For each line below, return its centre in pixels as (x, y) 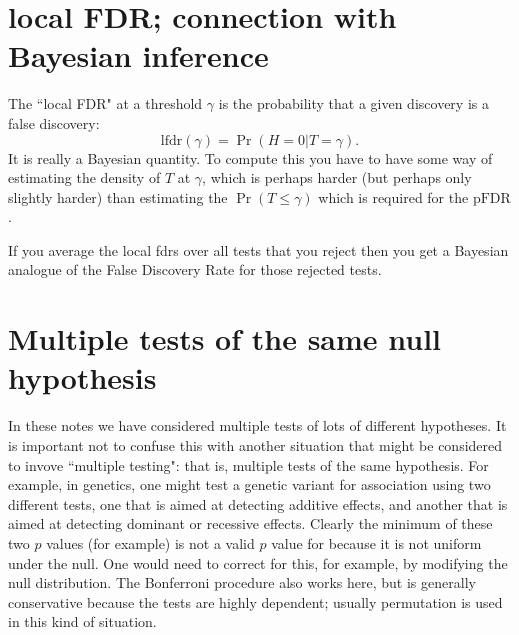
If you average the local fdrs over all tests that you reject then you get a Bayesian (258, 249)
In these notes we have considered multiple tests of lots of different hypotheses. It (257, 425)
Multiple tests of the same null (225, 338)
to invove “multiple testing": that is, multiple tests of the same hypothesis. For (248, 464)
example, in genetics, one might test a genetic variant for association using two (249, 484)
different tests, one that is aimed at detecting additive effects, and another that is (258, 503)
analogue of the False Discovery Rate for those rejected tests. (195, 269)
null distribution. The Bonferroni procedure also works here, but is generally (242, 582)
